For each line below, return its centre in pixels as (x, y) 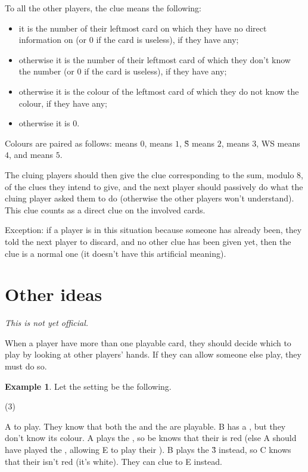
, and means (31, 155)
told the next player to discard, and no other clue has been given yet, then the (148, 241)
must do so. (26, 366)
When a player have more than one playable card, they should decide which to (148, 342)
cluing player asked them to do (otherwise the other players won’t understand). (150, 198)
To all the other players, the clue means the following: (103, 8)
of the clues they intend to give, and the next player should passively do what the (154, 186)
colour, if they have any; (63, 103)
